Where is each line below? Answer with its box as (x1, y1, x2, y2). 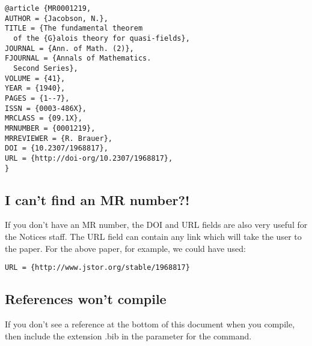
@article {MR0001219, (5, 4, 91, 13)
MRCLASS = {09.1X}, (5, 114, 82, 123)
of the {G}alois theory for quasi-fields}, (13, 34, 190, 43)
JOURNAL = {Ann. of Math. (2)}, (5, 44, 134, 53)
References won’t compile (5, 290, 167, 308)
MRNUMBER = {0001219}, (5, 124, 96, 133)
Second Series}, (13, 64, 78, 73)
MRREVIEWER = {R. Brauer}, (5, 134, 112, 143)
